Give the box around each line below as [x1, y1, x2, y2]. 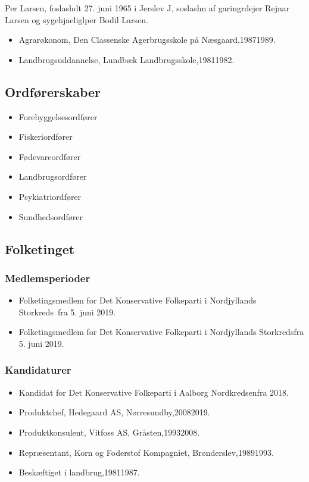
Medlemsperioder [5, 270, 90, 285]
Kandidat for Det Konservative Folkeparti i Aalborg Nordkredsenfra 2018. [18, 386, 289, 398]
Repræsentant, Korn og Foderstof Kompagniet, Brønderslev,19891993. [18, 446, 274, 458]
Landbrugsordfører [18, 170, 87, 183]
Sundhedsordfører [18, 210, 83, 223]
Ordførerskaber [5, 82, 101, 101]
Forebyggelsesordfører [18, 110, 98, 123]
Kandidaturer [5, 362, 71, 377]
